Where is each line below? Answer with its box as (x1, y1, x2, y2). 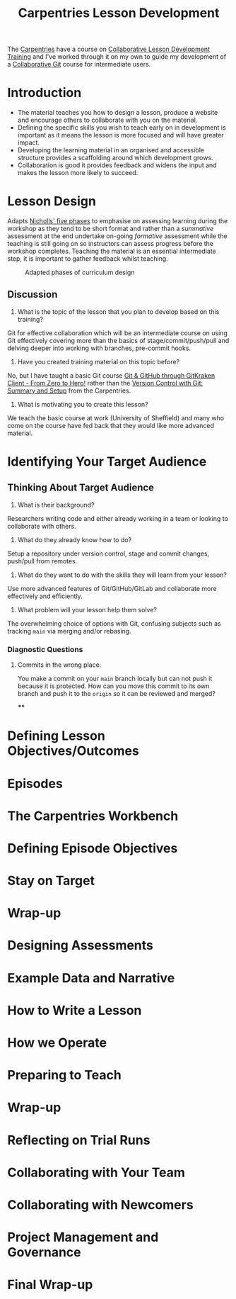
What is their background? (17, 500, 95, 509)
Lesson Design (7, 193, 97, 210)
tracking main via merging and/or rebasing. (7, 626, 132, 635)
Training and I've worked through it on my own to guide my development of (7, 52, 227, 61)
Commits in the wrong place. (17, 660, 102, 669)
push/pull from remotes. (7, 556, 78, 565)
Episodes (7, 775, 64, 792)
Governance (7, 1244, 81, 1261)
